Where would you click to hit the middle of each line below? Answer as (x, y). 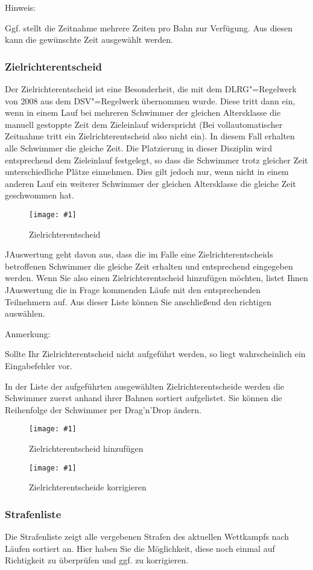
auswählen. (25, 313)
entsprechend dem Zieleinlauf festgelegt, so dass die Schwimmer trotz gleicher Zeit (156, 160)
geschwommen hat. (40, 195)
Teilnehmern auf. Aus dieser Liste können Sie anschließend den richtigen (138, 301)
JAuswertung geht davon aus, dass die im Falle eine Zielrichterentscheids (139, 254)
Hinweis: (21, 7)
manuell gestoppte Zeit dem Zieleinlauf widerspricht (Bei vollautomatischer (144, 124)
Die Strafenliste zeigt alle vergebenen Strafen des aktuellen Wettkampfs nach (147, 537)
